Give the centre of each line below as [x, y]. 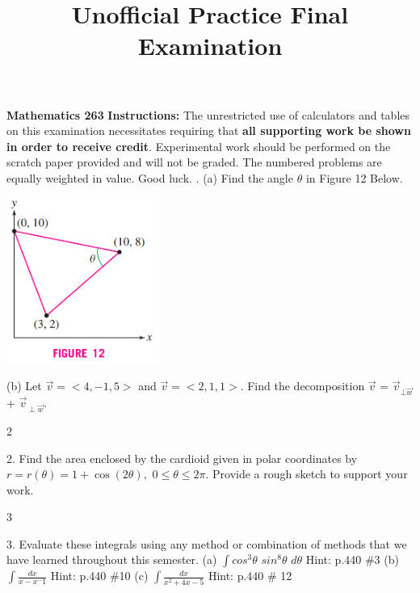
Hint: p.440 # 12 [250, 576]
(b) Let [24, 386]
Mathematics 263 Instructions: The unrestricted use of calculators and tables [208, 114]
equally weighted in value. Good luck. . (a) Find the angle [150, 177]
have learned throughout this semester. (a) [112, 559]
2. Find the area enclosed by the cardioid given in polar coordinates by [182, 458]
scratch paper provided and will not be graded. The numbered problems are [194, 162]
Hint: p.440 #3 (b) [352, 559]
